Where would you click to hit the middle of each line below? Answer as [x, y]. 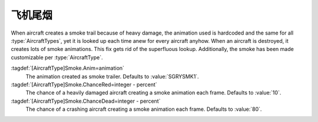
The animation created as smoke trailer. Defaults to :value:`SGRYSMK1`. [112, 76]
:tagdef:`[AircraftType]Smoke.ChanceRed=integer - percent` [84, 84]
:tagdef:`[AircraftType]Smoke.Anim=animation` [68, 68]
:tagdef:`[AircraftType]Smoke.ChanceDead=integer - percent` [86, 101]
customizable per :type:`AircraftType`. [57, 57]
